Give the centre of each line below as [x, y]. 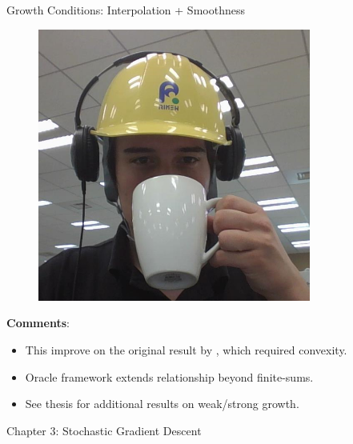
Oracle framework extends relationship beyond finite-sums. [169, 376]
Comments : [38, 323]
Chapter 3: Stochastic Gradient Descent [104, 430]
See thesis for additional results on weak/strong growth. [162, 404]
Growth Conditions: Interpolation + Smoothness [126, 10]
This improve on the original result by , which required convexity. [186, 349]
